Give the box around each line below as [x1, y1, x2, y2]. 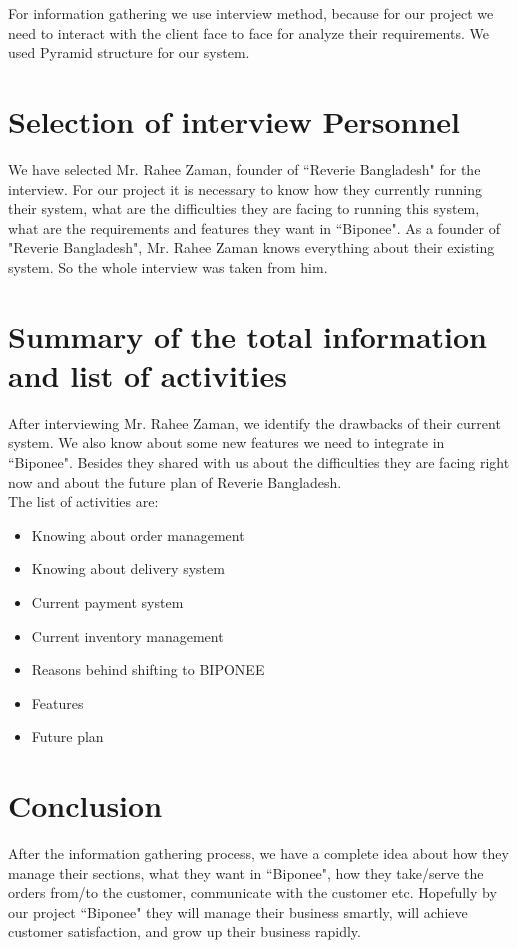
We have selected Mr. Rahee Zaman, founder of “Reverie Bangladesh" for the [8, 158, 481, 179]
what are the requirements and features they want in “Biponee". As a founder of [8, 217, 500, 238]
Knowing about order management [31, 524, 245, 545]
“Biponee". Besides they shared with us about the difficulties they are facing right [8, 451, 510, 472]
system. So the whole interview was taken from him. [8, 256, 328, 277]
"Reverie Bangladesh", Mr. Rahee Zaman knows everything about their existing [8, 237, 495, 258]
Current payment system [31, 591, 184, 612]
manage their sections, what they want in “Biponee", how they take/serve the [8, 862, 484, 883]
